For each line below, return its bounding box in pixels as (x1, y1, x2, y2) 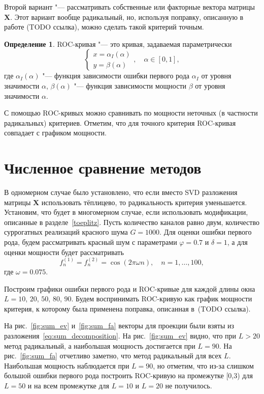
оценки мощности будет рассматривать (4, 246, 124, 257)
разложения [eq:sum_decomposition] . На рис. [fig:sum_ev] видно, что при (4, 330, 237, 341)
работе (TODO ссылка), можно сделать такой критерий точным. (4, 21, 204, 32)
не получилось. (165, 380, 212, 390)
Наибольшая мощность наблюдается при (4, 360, 129, 371)
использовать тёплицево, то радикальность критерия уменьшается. (41, 196, 247, 207)
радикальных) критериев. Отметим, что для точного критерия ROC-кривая (4, 117, 236, 128)
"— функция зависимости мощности (74, 80, 187, 91)
